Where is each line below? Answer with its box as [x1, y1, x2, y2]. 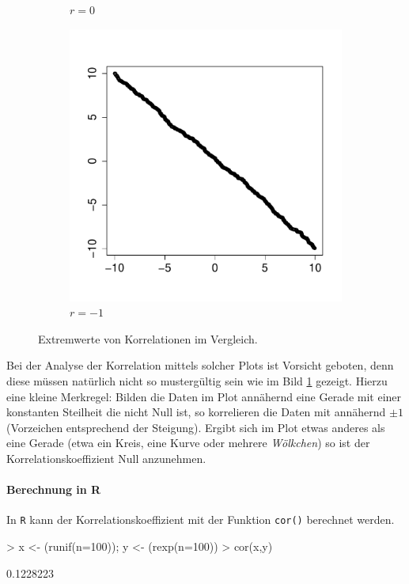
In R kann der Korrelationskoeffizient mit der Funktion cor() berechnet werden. [6, 511, 395, 528]
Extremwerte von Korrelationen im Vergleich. [38, 330, 258, 347]
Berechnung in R [6, 481, 101, 498]
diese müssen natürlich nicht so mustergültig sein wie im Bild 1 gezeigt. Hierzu [6, 372, 388, 389]
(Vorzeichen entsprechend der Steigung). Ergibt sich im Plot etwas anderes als [6, 419, 385, 435]
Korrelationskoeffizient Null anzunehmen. [6, 449, 206, 466]
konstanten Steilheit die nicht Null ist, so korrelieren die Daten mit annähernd [6, 404, 386, 420]
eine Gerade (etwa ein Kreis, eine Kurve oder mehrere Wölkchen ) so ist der [6, 434, 370, 451]
